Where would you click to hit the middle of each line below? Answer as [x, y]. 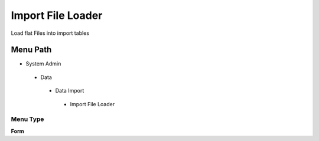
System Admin [43, 64]
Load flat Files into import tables [50, 33]
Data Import [70, 91]
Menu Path [31, 50]
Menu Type [27, 119]
